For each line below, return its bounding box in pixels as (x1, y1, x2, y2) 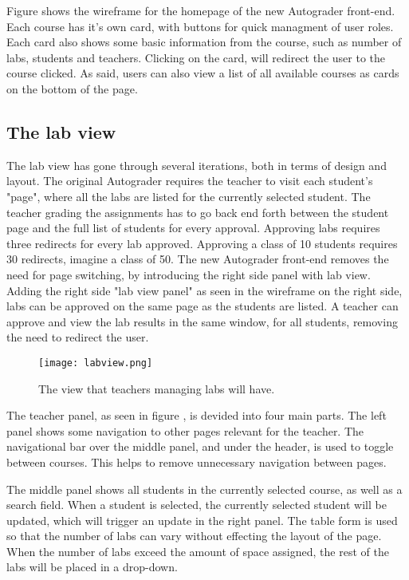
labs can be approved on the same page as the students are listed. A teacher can (6, 298, 399, 314)
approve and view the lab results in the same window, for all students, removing (6, 313, 398, 329)
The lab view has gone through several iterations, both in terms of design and (6, 156, 387, 173)
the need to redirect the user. (6, 329, 149, 345)
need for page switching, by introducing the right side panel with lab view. (6, 266, 371, 282)
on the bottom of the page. (6, 80, 138, 97)
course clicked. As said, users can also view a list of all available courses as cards (6, 65, 399, 81)
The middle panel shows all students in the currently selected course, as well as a (6, 480, 403, 497)
